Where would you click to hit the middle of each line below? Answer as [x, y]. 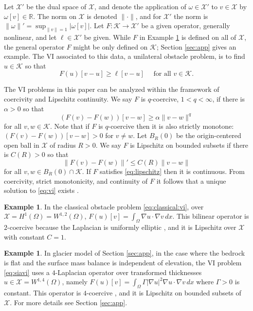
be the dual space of [56, 6]
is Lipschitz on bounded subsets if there [189, 145]
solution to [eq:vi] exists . [41, 190]
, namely [75, 282]
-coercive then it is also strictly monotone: [171, 126]
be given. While [107, 37]
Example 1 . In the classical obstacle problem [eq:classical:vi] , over [104, 206]
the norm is [191, 16]
